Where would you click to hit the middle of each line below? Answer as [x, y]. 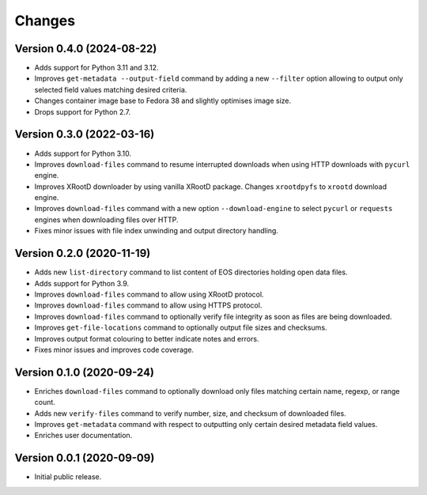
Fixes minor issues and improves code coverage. [114, 350]
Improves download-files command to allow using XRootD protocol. [149, 294]
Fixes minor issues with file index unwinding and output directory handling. [156, 231]
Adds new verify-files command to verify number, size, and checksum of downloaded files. [191, 413]
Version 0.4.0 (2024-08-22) [86, 49]
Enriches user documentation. [83, 436]
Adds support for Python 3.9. [82, 283]
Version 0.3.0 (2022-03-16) [85, 134]
